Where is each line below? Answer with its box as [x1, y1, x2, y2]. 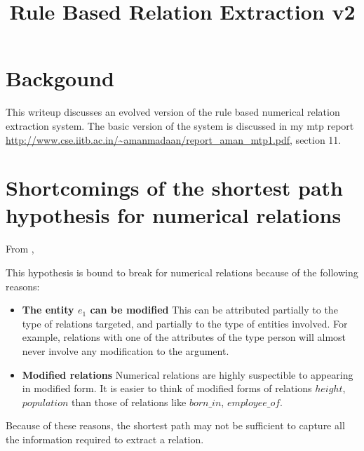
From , [6, 241, 34, 256]
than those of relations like [72, 394, 187, 409]
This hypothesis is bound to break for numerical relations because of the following [6, 265, 358, 279]
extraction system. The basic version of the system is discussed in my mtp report [6, 118, 354, 133]
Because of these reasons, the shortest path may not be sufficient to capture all [6, 418, 345, 433]
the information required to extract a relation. [6, 431, 204, 446]
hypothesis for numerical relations [6, 201, 342, 229]
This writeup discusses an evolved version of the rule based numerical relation [6, 105, 340, 119]
